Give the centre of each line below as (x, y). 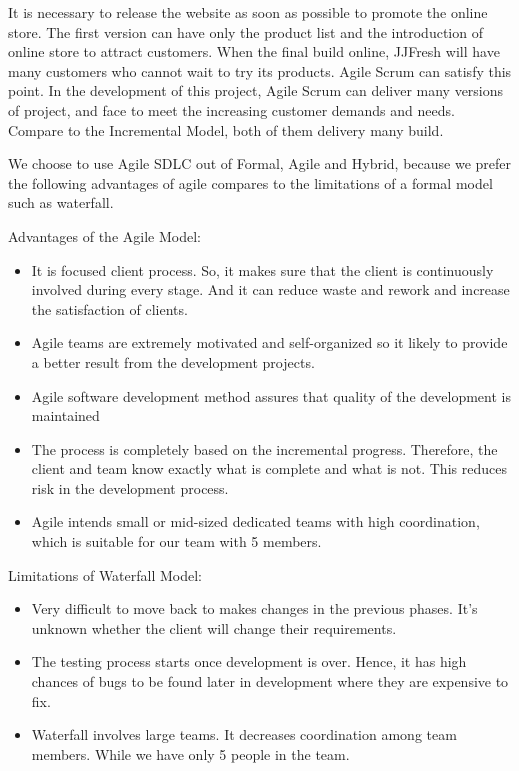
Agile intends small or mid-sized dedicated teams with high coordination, (255, 521)
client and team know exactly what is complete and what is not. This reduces (269, 468)
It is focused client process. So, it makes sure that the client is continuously (262, 269)
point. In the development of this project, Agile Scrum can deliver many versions (256, 90)
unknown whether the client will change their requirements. (214, 627)
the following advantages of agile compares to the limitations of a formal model (250, 182)
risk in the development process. (130, 487)
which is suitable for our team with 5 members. (176, 541)
